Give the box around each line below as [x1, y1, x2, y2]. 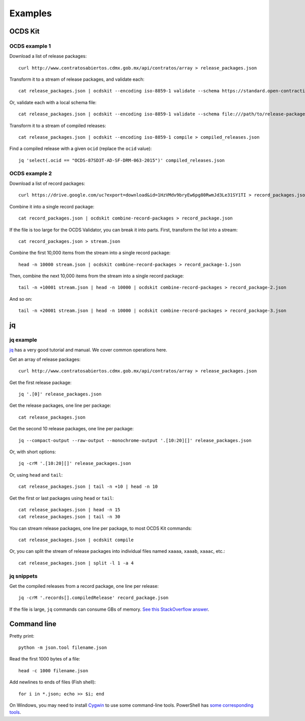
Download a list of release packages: [9, 53, 87, 59]
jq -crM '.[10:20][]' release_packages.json [18, 460, 132, 466]
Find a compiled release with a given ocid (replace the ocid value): [9, 145, 152, 152]
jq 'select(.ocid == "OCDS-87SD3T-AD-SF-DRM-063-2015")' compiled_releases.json [18, 158, 225, 163]
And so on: [9, 296, 33, 302]
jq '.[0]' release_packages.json [18, 391, 102, 397]
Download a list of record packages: [9, 180, 85, 186]
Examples [9, 8, 52, 19]
